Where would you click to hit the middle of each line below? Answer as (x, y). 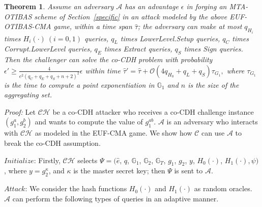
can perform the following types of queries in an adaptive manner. (115, 198)
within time (103, 70)
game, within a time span (93, 26)
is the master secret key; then (119, 171)
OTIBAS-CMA (28, 26)
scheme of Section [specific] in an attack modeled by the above (131, 16)
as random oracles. (223, 188)
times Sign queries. (213, 49)
